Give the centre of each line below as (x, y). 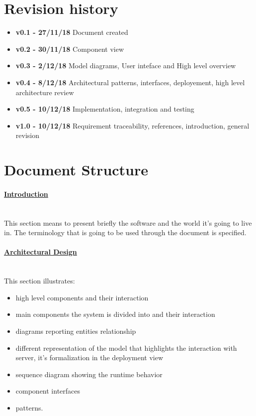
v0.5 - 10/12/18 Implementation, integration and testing (105, 109)
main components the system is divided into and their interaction (115, 314)
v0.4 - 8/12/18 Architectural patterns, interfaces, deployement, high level (130, 82)
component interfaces (48, 391)
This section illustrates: (40, 281)
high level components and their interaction (82, 297)
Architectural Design (41, 252)
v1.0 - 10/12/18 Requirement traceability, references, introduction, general (132, 125)
